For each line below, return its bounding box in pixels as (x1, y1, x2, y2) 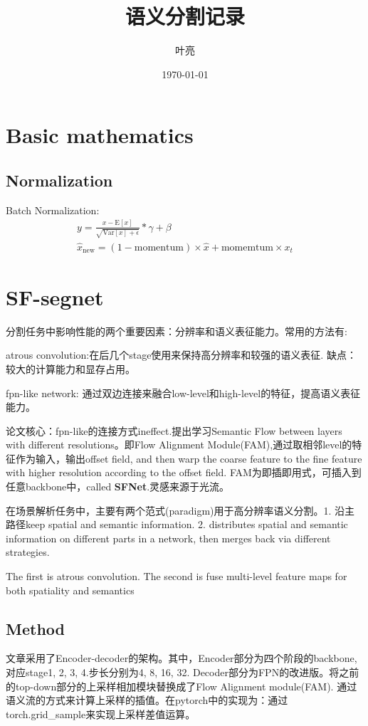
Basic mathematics (6, 120, 194, 149)
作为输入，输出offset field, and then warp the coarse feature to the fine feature (15, 451, 362, 465)
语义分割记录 (125, 1, 245, 31)
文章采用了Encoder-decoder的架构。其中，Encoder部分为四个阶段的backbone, (6, 651, 357, 665)
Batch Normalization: (6, 202, 100, 217)
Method (6, 617, 65, 639)
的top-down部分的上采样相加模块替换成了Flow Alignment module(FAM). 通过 (6, 678, 357, 693)
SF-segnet (6, 282, 104, 311)
